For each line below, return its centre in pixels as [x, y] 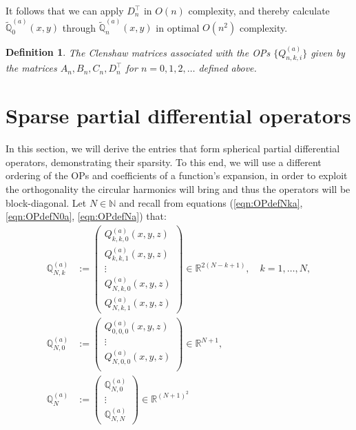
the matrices [31, 68]
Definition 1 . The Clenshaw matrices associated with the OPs [138, 52]
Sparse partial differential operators [178, 115]
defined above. [228, 68]
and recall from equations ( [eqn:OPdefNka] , [211, 202]
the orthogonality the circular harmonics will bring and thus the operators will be [178, 188]
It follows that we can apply [65, 10]
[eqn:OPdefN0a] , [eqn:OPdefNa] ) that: [86, 216]
